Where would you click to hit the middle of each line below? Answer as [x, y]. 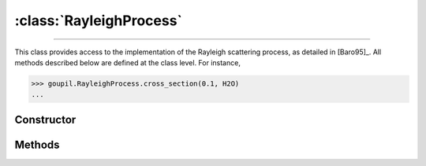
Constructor [45, 119]
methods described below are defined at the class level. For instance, [127, 62]
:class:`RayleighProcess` [99, 20]
